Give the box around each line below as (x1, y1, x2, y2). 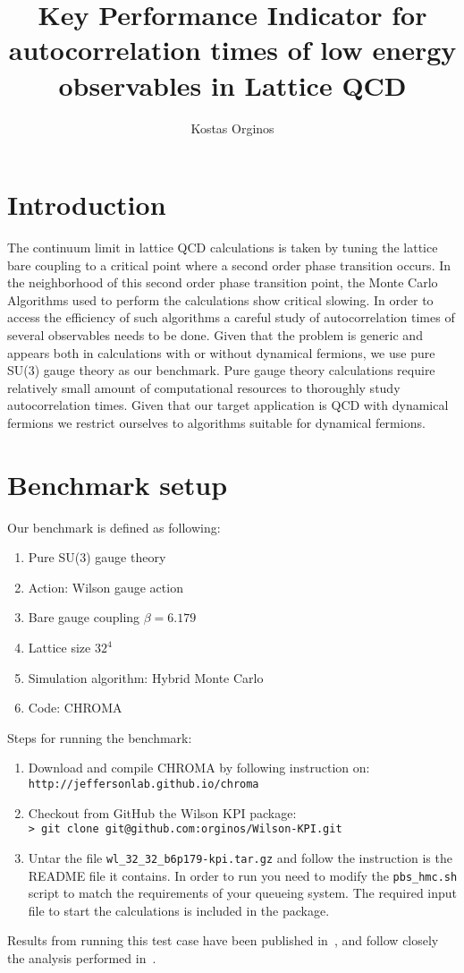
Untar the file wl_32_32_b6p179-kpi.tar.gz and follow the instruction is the (28, 848, 452, 866)
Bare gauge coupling (28, 608, 140, 627)
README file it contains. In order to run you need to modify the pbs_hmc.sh (28, 866, 458, 884)
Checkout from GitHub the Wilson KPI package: (28, 803, 297, 822)
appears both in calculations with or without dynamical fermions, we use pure (7, 343, 435, 362)
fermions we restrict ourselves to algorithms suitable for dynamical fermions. (7, 413, 426, 431)
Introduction (7, 186, 166, 223)
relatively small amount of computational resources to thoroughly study (7, 378, 401, 397)
